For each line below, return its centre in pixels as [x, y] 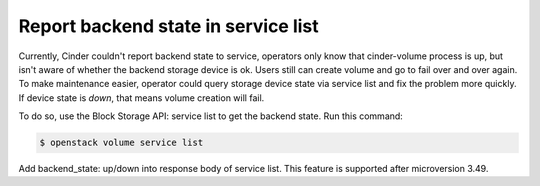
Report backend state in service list [168, 26]
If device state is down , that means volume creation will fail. [141, 97]
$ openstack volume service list [121, 143]
